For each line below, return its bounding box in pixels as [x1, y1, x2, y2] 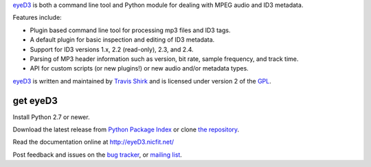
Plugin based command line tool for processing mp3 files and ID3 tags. [30, 26, 231, 34]
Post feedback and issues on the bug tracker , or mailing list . [12, 151, 182, 159]
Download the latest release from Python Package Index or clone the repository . [12, 125, 240, 133]
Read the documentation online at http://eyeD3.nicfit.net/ [12, 138, 175, 146]
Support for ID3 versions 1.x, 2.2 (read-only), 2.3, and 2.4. [30, 45, 194, 53]
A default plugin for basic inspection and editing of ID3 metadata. [30, 36, 215, 44]
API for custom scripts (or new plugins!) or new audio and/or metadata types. [30, 64, 249, 73]
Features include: [12, 14, 62, 22]
